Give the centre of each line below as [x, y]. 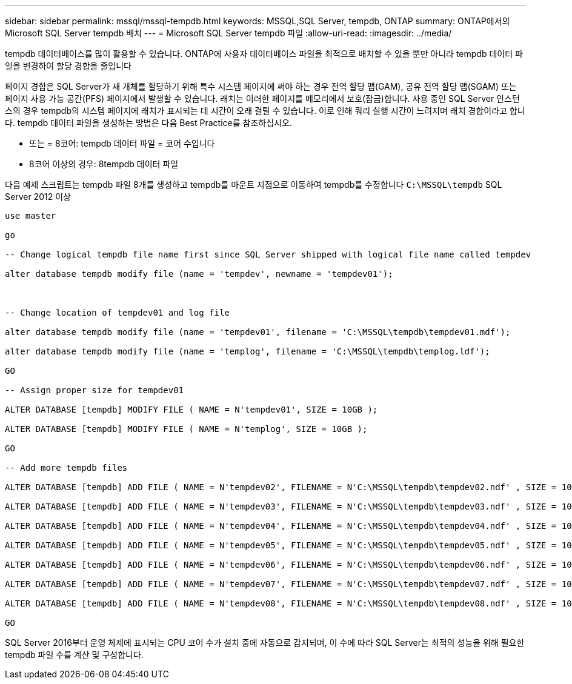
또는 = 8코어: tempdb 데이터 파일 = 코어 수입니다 [122, 143]
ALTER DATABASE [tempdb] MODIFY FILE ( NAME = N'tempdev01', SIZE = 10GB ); [191, 410]
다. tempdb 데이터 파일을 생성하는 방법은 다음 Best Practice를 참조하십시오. [148, 123]
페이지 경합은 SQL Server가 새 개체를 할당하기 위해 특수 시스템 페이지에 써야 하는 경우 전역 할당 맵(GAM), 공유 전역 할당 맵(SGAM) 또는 [261, 86]
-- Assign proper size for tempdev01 [95, 390]
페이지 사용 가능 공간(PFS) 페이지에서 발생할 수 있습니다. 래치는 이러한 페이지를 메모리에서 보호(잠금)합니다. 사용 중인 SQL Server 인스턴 [262, 98]
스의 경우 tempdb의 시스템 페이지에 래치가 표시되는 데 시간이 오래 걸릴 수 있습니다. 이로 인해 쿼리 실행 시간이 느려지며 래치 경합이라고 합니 [265, 111]
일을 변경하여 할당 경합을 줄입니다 [68, 66]
